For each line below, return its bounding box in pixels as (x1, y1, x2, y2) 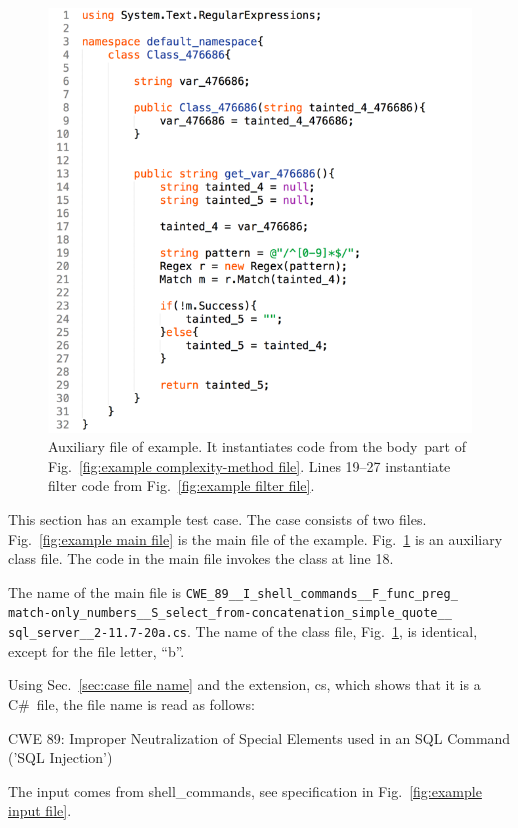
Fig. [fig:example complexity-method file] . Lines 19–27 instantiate (48, 455, 451, 476)
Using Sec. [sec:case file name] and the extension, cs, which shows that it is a (8, 674, 481, 695)
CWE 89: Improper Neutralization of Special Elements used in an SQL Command (8, 727, 511, 748)
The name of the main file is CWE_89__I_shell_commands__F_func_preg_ (8, 581, 458, 602)
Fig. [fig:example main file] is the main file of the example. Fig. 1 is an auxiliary (8, 528, 503, 549)
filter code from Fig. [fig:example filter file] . (48, 475, 315, 496)
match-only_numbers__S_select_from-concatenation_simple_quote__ (8, 606, 452, 621)
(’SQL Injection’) (8, 747, 113, 768)
